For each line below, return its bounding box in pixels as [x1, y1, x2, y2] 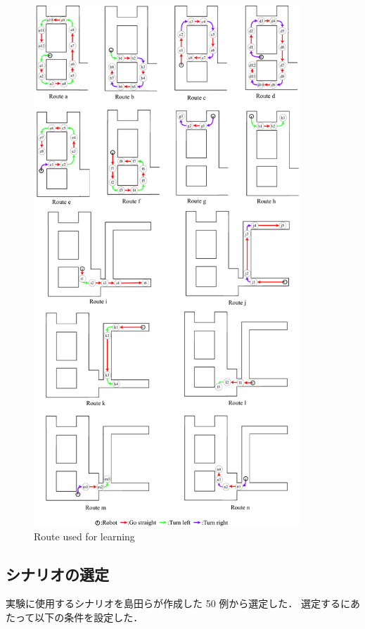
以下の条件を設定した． [34, 609, 143, 624]
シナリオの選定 [6, 563, 109, 585]
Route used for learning [34, 528, 135, 543]
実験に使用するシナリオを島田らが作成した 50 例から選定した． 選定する [6, 596, 340, 611]
